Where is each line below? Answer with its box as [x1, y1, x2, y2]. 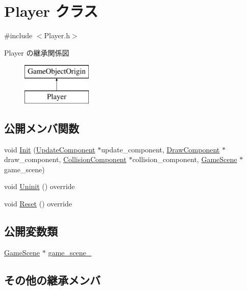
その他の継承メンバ [4, 272, 101, 287]
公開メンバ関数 [4, 120, 79, 136]
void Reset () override [4, 198, 72, 209]
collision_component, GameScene [132, 154, 237, 165]
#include [4, 30, 33, 41]
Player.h [44, 30, 70, 41]
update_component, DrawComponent [101, 144, 220, 154]
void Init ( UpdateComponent [4, 144, 95, 154]
